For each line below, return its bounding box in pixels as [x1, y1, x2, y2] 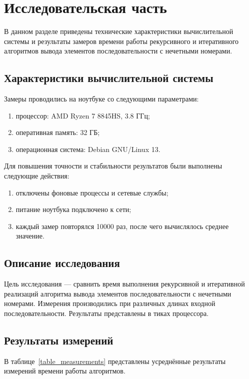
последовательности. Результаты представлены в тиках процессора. [4, 308, 209, 318]
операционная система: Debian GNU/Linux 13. [15, 143, 160, 154]
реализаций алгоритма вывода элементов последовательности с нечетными [4, 288, 231, 298]
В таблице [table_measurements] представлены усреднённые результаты [4, 355, 226, 366]
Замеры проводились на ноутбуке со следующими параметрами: [4, 93, 199, 104]
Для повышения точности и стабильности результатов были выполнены [4, 160, 222, 171]
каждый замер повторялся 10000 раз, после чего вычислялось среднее [15, 220, 229, 231]
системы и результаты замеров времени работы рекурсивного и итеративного [4, 35, 239, 46]
